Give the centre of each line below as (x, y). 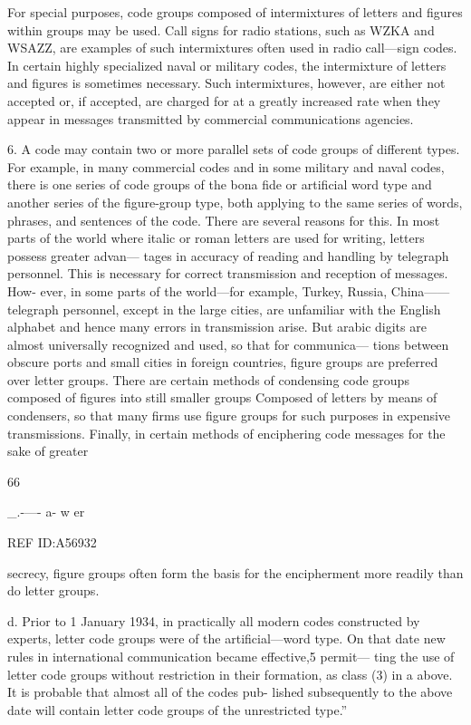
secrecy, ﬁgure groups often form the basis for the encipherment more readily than (235, 572)
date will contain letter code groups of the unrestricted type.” (178, 709)
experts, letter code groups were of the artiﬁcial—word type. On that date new (226, 638)
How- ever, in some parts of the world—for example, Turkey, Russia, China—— (229, 290)
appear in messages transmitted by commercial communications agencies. (211, 118)
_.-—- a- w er (46, 512)
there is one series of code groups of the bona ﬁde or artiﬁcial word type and (220, 184)
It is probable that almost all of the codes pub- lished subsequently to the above (230, 692)
